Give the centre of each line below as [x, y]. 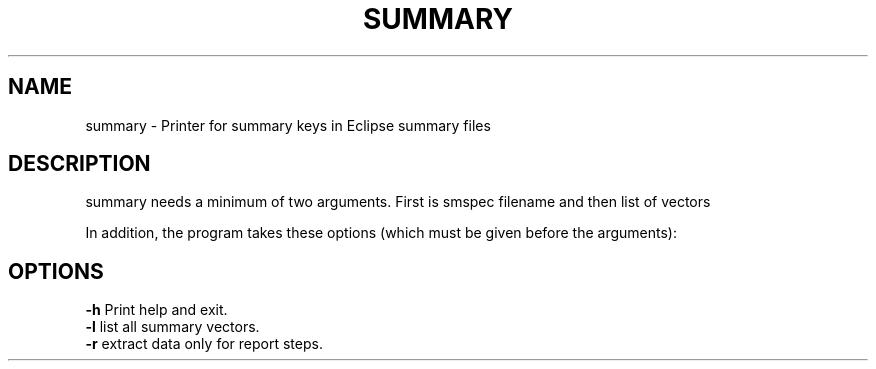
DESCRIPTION [79, 164]
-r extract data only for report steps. [204, 344]
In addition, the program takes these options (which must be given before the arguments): [381, 233]
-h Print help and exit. [156, 310]
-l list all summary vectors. [172, 327]
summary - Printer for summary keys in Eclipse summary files [288, 125]
